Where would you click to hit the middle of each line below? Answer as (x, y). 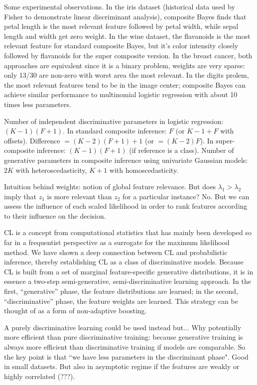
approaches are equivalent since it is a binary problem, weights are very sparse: (125, 65)
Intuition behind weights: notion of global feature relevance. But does (110, 187)
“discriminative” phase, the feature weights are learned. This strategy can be (121, 301)
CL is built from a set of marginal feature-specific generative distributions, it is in (129, 271)
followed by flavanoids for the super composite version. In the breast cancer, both (128, 55)
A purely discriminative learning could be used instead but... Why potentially (123, 327)
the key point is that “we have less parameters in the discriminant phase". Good (126, 356)
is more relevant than (79, 196)
